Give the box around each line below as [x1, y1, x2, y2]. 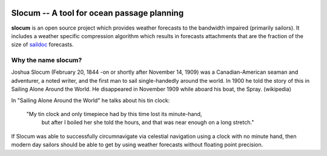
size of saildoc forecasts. [11, 41, 74, 48]
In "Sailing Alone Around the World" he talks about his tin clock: [11, 97, 170, 104]
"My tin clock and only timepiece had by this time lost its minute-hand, [26, 111, 202, 117]
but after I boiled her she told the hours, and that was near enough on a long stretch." [41, 119, 254, 126]
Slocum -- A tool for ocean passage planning [11, 8, 184, 18]
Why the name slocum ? [11, 56, 82, 65]
